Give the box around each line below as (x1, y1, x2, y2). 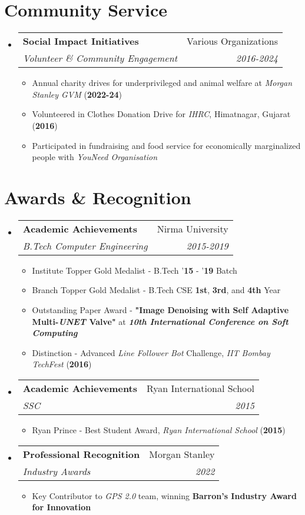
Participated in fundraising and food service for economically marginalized (32, 139, 301, 151)
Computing (32, 327, 78, 339)
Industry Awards (22, 464, 91, 478)
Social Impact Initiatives (22, 34, 139, 48)
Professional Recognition (22, 447, 140, 461)
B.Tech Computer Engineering (22, 238, 148, 252)
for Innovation (32, 501, 91, 513)
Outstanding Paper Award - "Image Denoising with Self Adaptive (32, 304, 289, 315)
